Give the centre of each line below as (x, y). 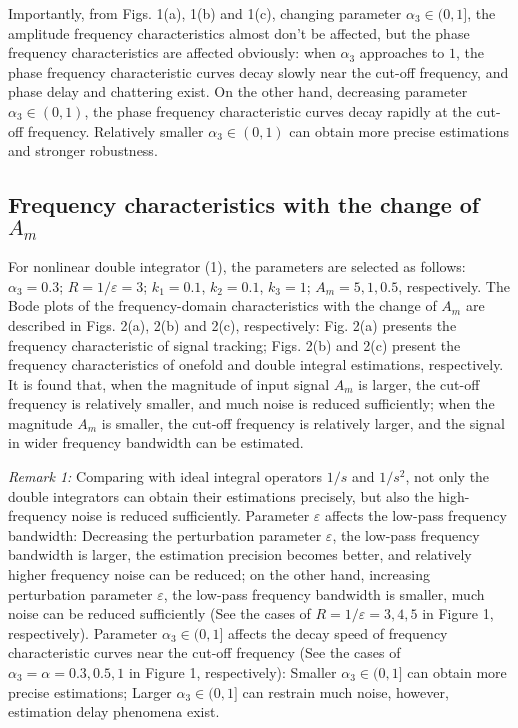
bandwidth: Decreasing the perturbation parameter (165, 534)
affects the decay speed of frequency (338, 632)
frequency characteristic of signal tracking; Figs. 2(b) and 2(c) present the (234, 344)
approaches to (402, 52)
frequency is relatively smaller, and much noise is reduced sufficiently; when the (251, 403)
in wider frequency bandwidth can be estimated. (156, 442)
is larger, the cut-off (419, 383)
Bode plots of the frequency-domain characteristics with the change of (222, 305)
